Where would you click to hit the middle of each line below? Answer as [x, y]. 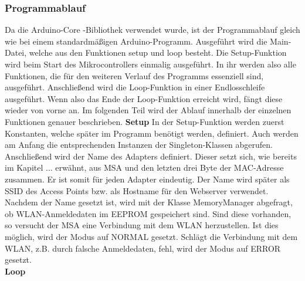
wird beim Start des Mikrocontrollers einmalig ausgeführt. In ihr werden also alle [150, 64]
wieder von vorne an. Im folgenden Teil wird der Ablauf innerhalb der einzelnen [148, 110]
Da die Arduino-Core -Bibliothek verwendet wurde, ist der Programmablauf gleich [152, 30]
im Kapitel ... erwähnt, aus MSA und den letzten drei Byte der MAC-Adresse [144, 167]
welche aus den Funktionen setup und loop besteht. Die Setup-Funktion [158, 53]
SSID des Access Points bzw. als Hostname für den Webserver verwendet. [137, 190]
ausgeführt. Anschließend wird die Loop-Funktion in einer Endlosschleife [135, 87]
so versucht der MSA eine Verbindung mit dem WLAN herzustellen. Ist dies [142, 225]
